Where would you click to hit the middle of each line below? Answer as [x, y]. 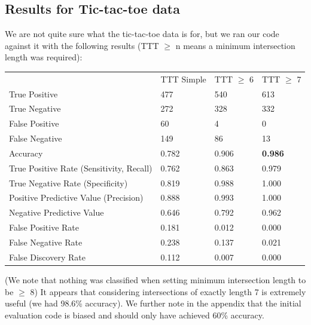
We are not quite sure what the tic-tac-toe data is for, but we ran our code [142, 34]
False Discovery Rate [47, 257]
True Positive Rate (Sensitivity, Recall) [81, 168]
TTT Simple [183, 79]
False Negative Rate [46, 242]
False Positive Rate [44, 227]
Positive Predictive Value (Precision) [76, 197]
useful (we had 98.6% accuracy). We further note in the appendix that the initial [153, 303]
